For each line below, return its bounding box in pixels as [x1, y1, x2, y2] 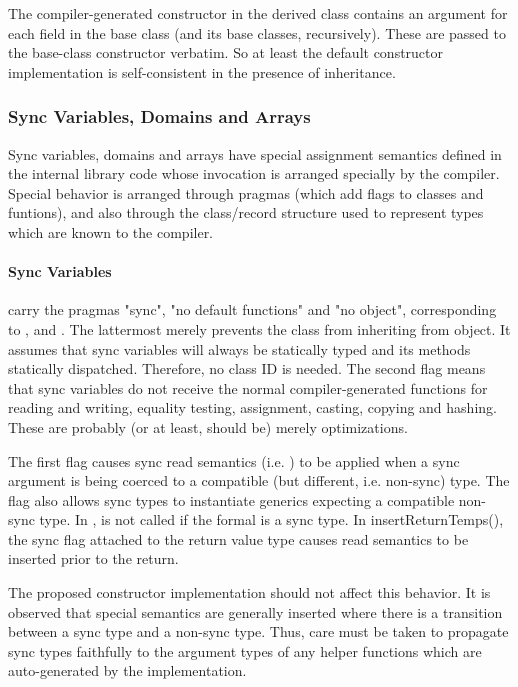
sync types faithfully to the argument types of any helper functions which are [8, 640, 482, 661]
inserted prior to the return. [8, 548, 179, 569]
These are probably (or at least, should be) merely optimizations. [8, 416, 408, 437]
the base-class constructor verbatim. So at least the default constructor [8, 42, 444, 63]
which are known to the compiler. [8, 221, 214, 242]
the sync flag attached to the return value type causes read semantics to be [8, 528, 469, 549]
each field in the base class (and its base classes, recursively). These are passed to [8, 22, 506, 43]
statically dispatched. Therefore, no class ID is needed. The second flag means [8, 358, 486, 379]
